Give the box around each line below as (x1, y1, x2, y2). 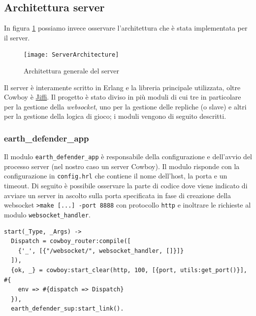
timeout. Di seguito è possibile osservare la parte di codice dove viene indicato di (4, 180, 248, 191)
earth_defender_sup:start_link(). (11, 305, 124, 313)
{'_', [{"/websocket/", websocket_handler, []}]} (18, 247, 184, 254)
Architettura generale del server (24, 66, 119, 76)
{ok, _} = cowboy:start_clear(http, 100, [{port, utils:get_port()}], (11, 267, 247, 274)
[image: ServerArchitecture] (24, 51, 119, 59)
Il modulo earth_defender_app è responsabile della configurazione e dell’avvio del (4, 151, 253, 162)
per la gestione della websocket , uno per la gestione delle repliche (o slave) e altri (4, 101, 247, 111)
